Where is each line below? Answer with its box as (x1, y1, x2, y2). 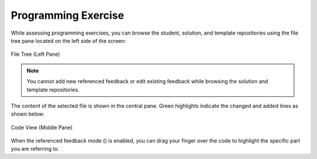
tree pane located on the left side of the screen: (11, 37, 126, 44)
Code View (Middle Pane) (11, 124, 73, 131)
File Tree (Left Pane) (11, 50, 60, 58)
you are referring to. (11, 146, 60, 153)
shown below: (11, 110, 45, 117)
